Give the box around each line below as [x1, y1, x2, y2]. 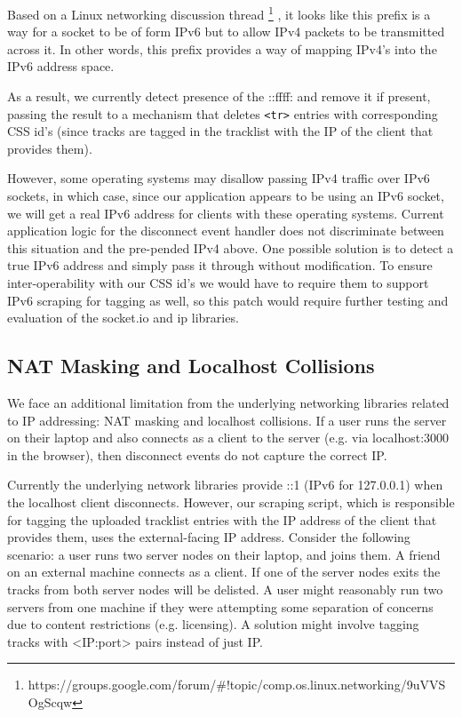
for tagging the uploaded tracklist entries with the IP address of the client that [7, 510, 437, 529]
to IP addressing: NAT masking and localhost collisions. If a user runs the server [7, 410, 447, 429]
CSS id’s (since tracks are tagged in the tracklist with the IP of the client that [7, 122, 434, 140]
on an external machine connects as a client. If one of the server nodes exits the [7, 562, 441, 581]
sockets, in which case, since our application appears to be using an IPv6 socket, [7, 187, 444, 205]
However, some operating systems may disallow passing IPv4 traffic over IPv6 [7, 169, 430, 187]
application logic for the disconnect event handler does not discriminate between [7, 221, 444, 240]
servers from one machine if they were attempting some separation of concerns [7, 597, 434, 616]
